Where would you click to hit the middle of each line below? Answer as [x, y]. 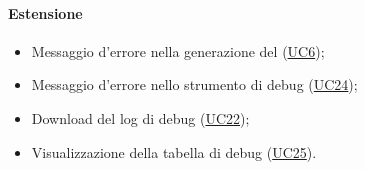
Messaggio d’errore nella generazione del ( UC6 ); [178, 50]
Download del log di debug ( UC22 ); [140, 117]
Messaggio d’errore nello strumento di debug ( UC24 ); [194, 84]
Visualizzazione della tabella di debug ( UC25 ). [174, 151]
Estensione [45, 12]
